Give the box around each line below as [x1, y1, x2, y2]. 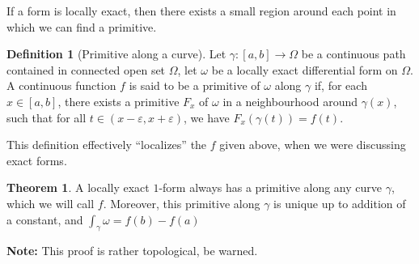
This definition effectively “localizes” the [6, 136, 207, 153]
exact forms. [6, 151, 67, 168]
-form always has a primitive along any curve [159, 179, 383, 196]
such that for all [6, 109, 87, 126]
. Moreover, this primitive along [103, 194, 260, 211]
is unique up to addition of [273, 194, 406, 211]
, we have [184, 109, 230, 126]
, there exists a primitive [57, 92, 180, 109]
